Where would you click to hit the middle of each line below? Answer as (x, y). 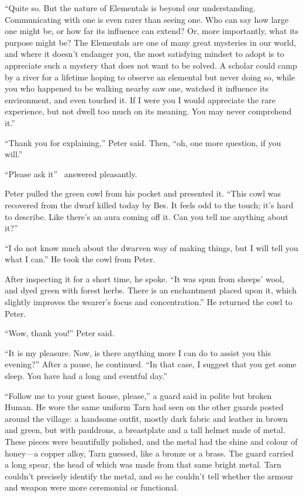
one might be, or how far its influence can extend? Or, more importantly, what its (152, 31)
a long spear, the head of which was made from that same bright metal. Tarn (143, 464)
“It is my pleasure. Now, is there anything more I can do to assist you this (138, 352)
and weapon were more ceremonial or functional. (92, 487)
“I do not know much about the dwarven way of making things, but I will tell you (151, 247)
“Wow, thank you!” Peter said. (60, 333)
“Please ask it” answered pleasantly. (71, 173)
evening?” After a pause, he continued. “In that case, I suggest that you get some (151, 364)
